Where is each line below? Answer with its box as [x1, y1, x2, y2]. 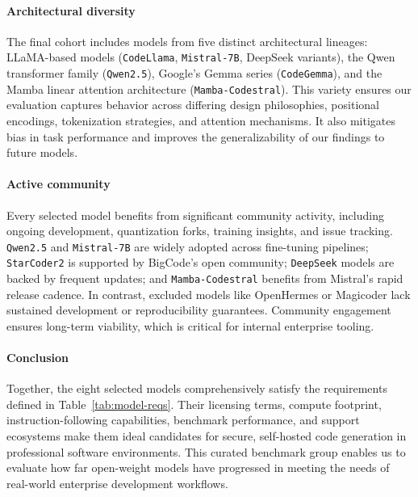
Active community [6, 175, 111, 192]
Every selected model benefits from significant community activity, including [6, 206, 384, 223]
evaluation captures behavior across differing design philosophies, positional [6, 96, 379, 113]
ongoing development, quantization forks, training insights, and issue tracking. [6, 222, 393, 239]
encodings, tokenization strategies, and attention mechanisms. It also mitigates [6, 112, 395, 128]
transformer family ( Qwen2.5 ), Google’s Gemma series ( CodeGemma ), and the [6, 65, 382, 82]
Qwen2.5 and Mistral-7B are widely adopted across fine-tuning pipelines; [6, 238, 369, 255]
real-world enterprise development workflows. [6, 474, 228, 491]
